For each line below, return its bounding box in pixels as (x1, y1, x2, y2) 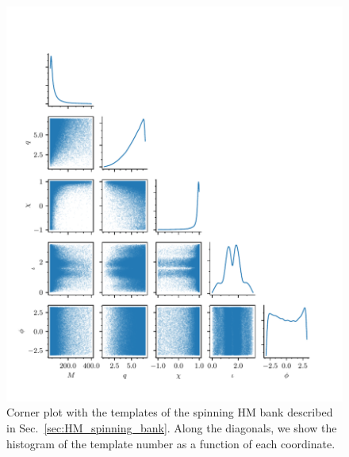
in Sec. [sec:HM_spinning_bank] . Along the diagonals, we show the (6, 419, 337, 436)
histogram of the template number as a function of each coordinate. (6, 435, 336, 451)
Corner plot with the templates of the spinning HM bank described (6, 404, 333, 420)
